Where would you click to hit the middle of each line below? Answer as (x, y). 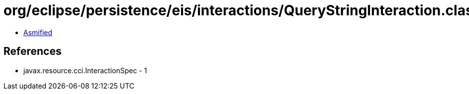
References (33, 51)
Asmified (38, 32)
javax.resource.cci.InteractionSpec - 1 (85, 70)
